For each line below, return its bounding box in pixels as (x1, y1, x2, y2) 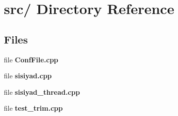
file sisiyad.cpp (4, 71, 52, 81)
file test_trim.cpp (4, 103, 63, 113)
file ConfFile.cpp (4, 54, 59, 64)
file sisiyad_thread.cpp (4, 87, 80, 97)
